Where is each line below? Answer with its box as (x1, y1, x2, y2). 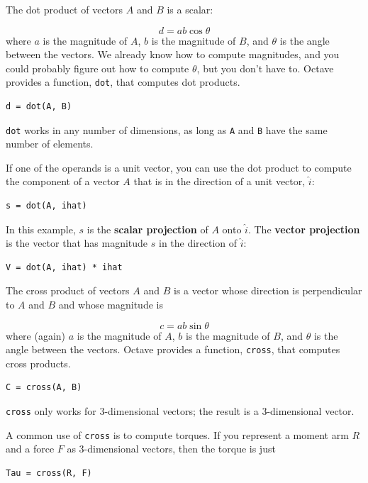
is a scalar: (167, 2, 213, 16)
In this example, (6, 221, 76, 236)
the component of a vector (6, 174, 120, 189)
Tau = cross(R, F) (6, 467, 92, 478)
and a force (6, 441, 55, 456)
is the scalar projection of (87, 221, 208, 236)
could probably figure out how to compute (6, 60, 189, 75)
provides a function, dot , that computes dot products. (6, 74, 240, 89)
